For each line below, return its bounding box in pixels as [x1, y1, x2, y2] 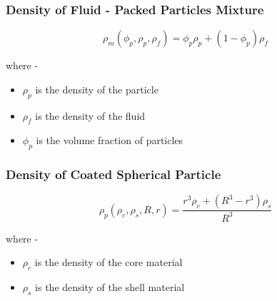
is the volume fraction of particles [36, 133, 183, 148]
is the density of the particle [35, 81, 158, 96]
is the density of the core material [34, 255, 183, 270]
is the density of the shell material [35, 280, 185, 295]
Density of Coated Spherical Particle [6, 165, 221, 183]
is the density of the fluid [35, 108, 146, 123]
